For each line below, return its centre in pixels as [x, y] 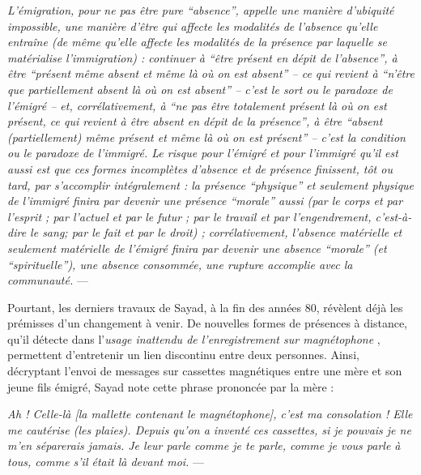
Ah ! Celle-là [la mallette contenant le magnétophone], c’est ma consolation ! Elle [210, 414]
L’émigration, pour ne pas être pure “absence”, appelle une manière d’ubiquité [201, 10]
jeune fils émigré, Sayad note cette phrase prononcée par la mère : [171, 386]
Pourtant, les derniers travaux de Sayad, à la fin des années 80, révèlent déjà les [205, 307]
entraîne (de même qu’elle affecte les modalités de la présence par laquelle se [197, 42]
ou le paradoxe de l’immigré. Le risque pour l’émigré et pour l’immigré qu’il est [203, 153]
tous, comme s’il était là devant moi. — [106, 462]
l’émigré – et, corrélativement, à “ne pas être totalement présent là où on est [197, 105]
